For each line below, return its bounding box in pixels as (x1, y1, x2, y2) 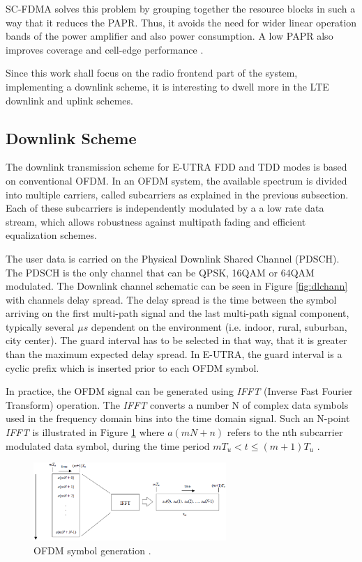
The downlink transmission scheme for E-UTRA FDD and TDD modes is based (6, 159, 347, 174)
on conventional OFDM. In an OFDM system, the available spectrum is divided (6, 173, 347, 187)
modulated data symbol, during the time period (6, 438, 210, 453)
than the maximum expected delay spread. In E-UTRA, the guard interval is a (6, 347, 342, 361)
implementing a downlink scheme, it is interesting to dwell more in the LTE (6, 79, 329, 93)
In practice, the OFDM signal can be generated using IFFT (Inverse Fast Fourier (6, 384, 353, 398)
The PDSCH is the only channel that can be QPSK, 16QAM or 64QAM (6, 265, 315, 279)
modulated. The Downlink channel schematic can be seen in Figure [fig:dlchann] (6, 279, 348, 293)
